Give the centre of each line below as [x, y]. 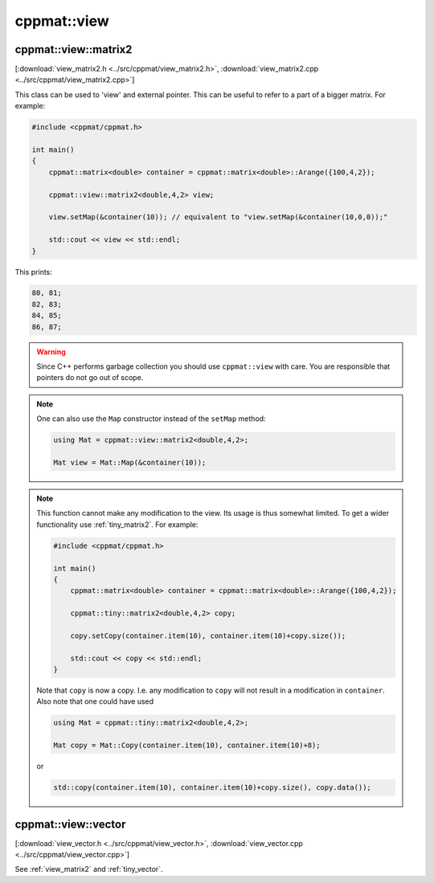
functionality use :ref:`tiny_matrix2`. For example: [117, 524]
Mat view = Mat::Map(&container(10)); [130, 462]
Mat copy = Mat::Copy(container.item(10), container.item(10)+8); [187, 746]
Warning [51, 352]
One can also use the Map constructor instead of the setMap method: [151, 419]
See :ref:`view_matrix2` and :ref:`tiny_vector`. [89, 869]
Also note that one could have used [95, 701]
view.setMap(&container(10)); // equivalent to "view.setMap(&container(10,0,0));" [218, 217]
